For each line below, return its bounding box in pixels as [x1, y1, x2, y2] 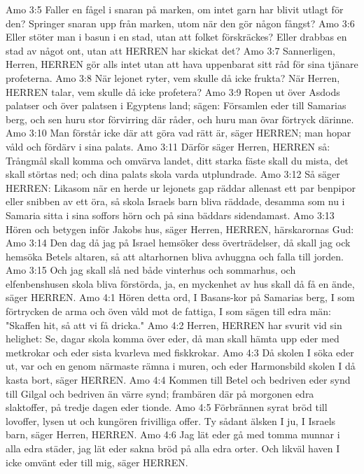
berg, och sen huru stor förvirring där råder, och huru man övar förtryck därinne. [6, 111, 354, 126]
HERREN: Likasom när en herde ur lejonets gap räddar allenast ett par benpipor [6, 180, 356, 195]
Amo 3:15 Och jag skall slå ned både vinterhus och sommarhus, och [6, 263, 296, 277]
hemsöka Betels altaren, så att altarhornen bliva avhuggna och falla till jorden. [6, 249, 344, 263]
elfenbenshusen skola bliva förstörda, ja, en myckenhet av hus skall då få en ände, [6, 276, 355, 291]
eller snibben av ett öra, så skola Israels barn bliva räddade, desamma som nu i [6, 194, 345, 209]
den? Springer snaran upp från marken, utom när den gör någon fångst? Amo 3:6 [6, 15, 355, 30]
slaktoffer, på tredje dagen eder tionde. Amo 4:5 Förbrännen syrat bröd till [6, 400, 328, 414]
